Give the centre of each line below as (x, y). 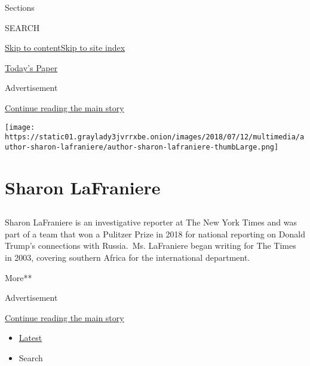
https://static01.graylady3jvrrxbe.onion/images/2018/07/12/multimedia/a (155, 137)
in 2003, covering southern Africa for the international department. (128, 257)
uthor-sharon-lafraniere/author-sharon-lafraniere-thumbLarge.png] (142, 147)
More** (19, 277)
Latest (30, 338)
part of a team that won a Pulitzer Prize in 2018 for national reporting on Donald (155, 234)
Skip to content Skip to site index (65, 48)
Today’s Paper (31, 67)
